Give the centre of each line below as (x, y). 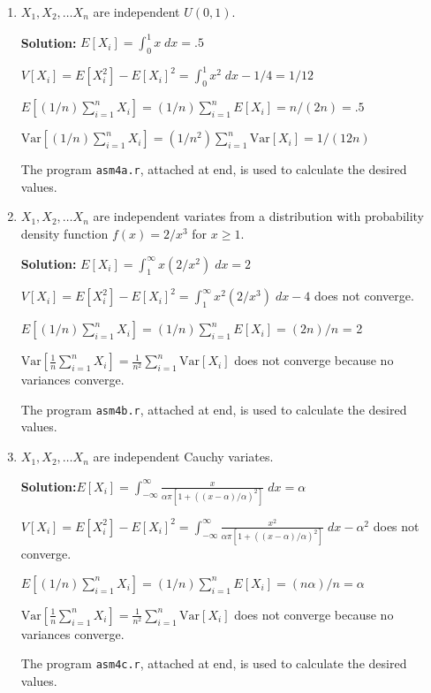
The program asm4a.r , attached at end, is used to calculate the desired (214, 169)
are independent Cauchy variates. (183, 457)
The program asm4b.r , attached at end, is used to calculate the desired (214, 409)
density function (64, 234)
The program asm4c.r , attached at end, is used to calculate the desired (214, 663)
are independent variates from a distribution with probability (259, 216)
